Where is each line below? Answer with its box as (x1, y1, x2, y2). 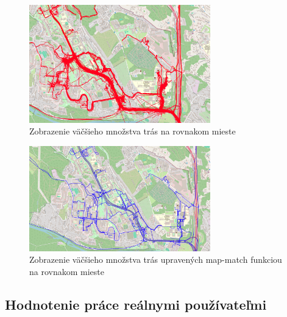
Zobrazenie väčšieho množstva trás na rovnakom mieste (29, 125, 236, 138)
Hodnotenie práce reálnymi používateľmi (5, 294, 267, 313)
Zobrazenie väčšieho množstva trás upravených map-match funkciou (29, 253, 282, 266)
